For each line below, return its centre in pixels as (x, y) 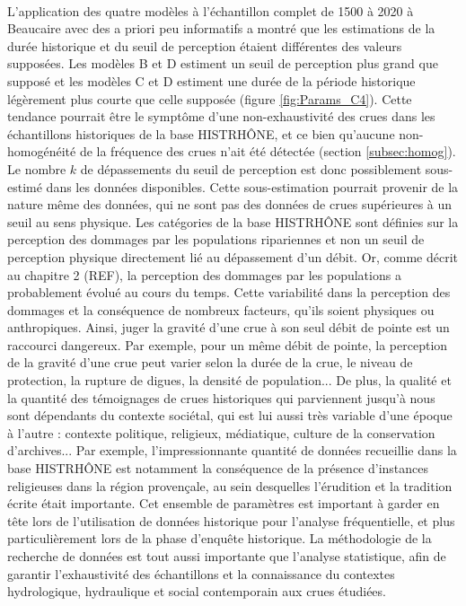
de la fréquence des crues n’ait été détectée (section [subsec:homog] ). (268, 151)
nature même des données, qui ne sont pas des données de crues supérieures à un (230, 204)
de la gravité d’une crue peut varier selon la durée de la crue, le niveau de (210, 362)
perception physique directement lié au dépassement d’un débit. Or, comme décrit (233, 256)
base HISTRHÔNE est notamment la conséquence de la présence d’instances (218, 468)
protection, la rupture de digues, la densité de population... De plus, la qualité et (229, 380)
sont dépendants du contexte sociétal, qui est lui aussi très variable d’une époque (230, 415)
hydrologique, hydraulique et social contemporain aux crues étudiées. (197, 591)
